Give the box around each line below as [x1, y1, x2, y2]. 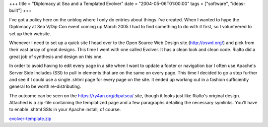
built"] [9, 7, 22, 13]
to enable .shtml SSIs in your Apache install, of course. [9, 107, 121, 113]
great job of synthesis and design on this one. [9, 54, 103, 60]
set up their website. [9, 30, 51, 37]
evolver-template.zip [9, 116, 52, 122]
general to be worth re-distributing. [9, 83, 81, 89]
